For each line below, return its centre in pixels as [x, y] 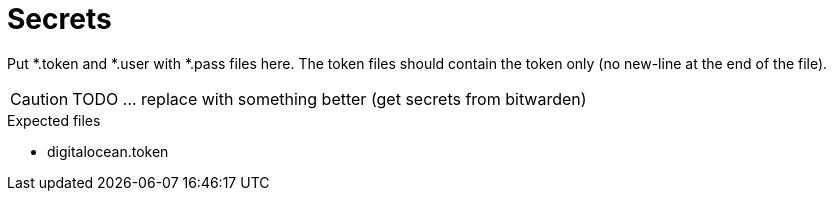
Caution [39, 98]
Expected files [54, 120]
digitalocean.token [108, 151]
